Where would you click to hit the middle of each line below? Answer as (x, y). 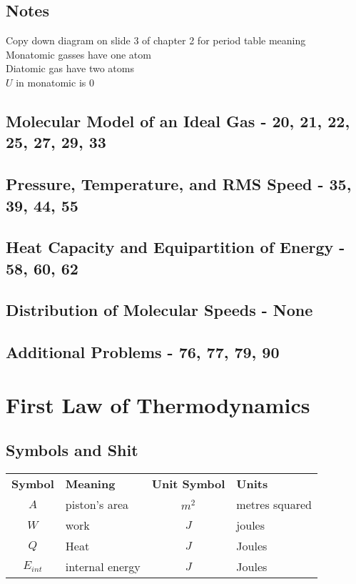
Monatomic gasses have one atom (78, 54)
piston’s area (97, 505)
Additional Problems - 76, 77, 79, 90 (143, 352)
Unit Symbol (188, 484)
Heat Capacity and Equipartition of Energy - (176, 247)
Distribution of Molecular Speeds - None (159, 310)
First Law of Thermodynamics (158, 404)
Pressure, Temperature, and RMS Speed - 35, (179, 184)
